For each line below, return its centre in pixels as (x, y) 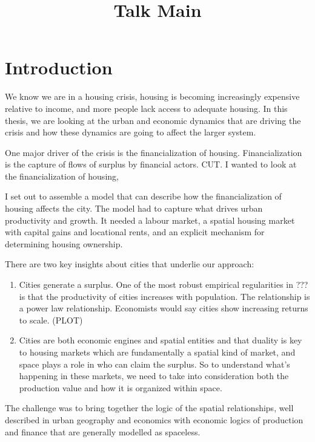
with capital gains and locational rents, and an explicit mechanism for (135, 232)
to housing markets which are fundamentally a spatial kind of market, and (157, 352)
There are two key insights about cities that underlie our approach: (130, 264)
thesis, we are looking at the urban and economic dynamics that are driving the (153, 120)
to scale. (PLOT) (51, 320)
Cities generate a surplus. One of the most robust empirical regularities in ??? (164, 284)
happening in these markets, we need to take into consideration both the (154, 376)
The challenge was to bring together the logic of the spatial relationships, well (149, 408)
